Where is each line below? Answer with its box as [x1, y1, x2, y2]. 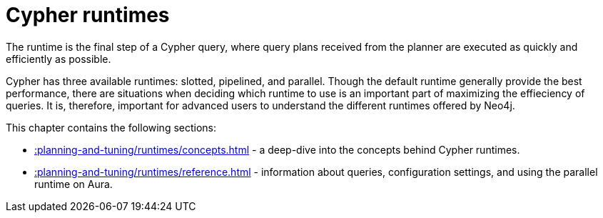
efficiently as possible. [6, 52, 111, 65]
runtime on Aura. [34, 177, 113, 190]
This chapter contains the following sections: [6, 121, 217, 134]
